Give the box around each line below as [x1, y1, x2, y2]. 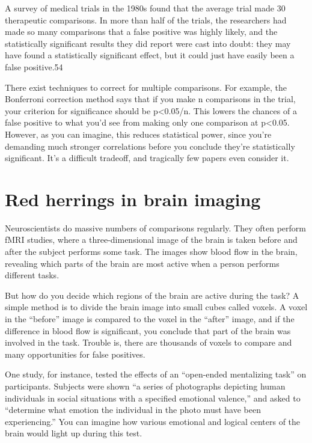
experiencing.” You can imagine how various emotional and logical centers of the [5, 415, 301, 427]
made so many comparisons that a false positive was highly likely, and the [5, 25, 278, 38]
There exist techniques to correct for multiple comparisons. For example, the [5, 81, 287, 93]
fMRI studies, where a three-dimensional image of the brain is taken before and [5, 233, 298, 246]
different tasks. [5, 269, 60, 281]
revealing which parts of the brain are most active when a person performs [5, 257, 280, 269]
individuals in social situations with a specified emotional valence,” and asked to [5, 391, 301, 404]
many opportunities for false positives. [5, 347, 145, 360]
